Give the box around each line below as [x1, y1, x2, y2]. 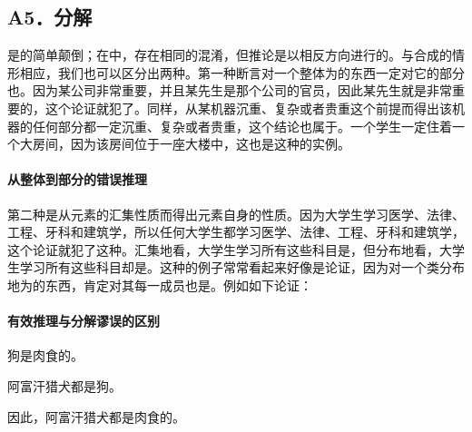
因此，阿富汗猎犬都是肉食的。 [7, 407, 185, 426]
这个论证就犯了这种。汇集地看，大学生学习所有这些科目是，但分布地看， [7, 240, 439, 259]
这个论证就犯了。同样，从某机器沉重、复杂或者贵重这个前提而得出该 [44, 98, 452, 117]
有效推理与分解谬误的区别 [7, 311, 160, 330]
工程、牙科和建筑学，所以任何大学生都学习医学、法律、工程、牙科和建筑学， [7, 222, 465, 241]
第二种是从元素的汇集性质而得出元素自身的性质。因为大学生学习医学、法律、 [7, 204, 465, 223]
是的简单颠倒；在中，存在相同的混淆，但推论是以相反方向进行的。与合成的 [7, 45, 452, 64]
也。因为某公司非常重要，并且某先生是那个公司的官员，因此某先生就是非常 [7, 81, 452, 100]
